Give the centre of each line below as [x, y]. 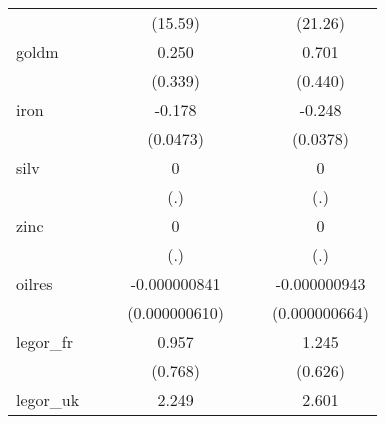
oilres [34, 283]
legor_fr [44, 341]
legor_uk [48, 399]
